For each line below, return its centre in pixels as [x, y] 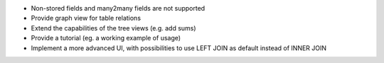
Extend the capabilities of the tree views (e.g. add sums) [113, 28]
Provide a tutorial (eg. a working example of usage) [106, 38]
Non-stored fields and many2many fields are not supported [118, 8]
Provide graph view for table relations [86, 18]
